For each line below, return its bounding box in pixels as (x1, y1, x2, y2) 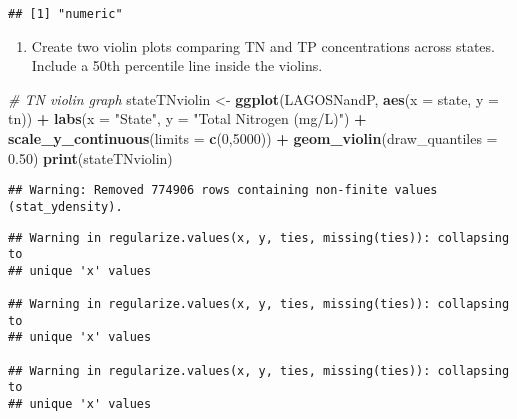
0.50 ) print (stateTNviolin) (8, 147, 173, 168)
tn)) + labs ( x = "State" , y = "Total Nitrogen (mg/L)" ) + (8, 108, 367, 129)
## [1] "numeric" (8, 7, 123, 21)
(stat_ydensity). (8, 199, 123, 214)
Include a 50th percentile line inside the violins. (31, 55, 323, 76)
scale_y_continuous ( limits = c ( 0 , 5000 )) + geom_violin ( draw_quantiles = (8, 128, 498, 149)
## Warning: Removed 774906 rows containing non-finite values (8, 183, 438, 198)
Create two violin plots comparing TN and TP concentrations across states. (31, 35, 495, 56)
